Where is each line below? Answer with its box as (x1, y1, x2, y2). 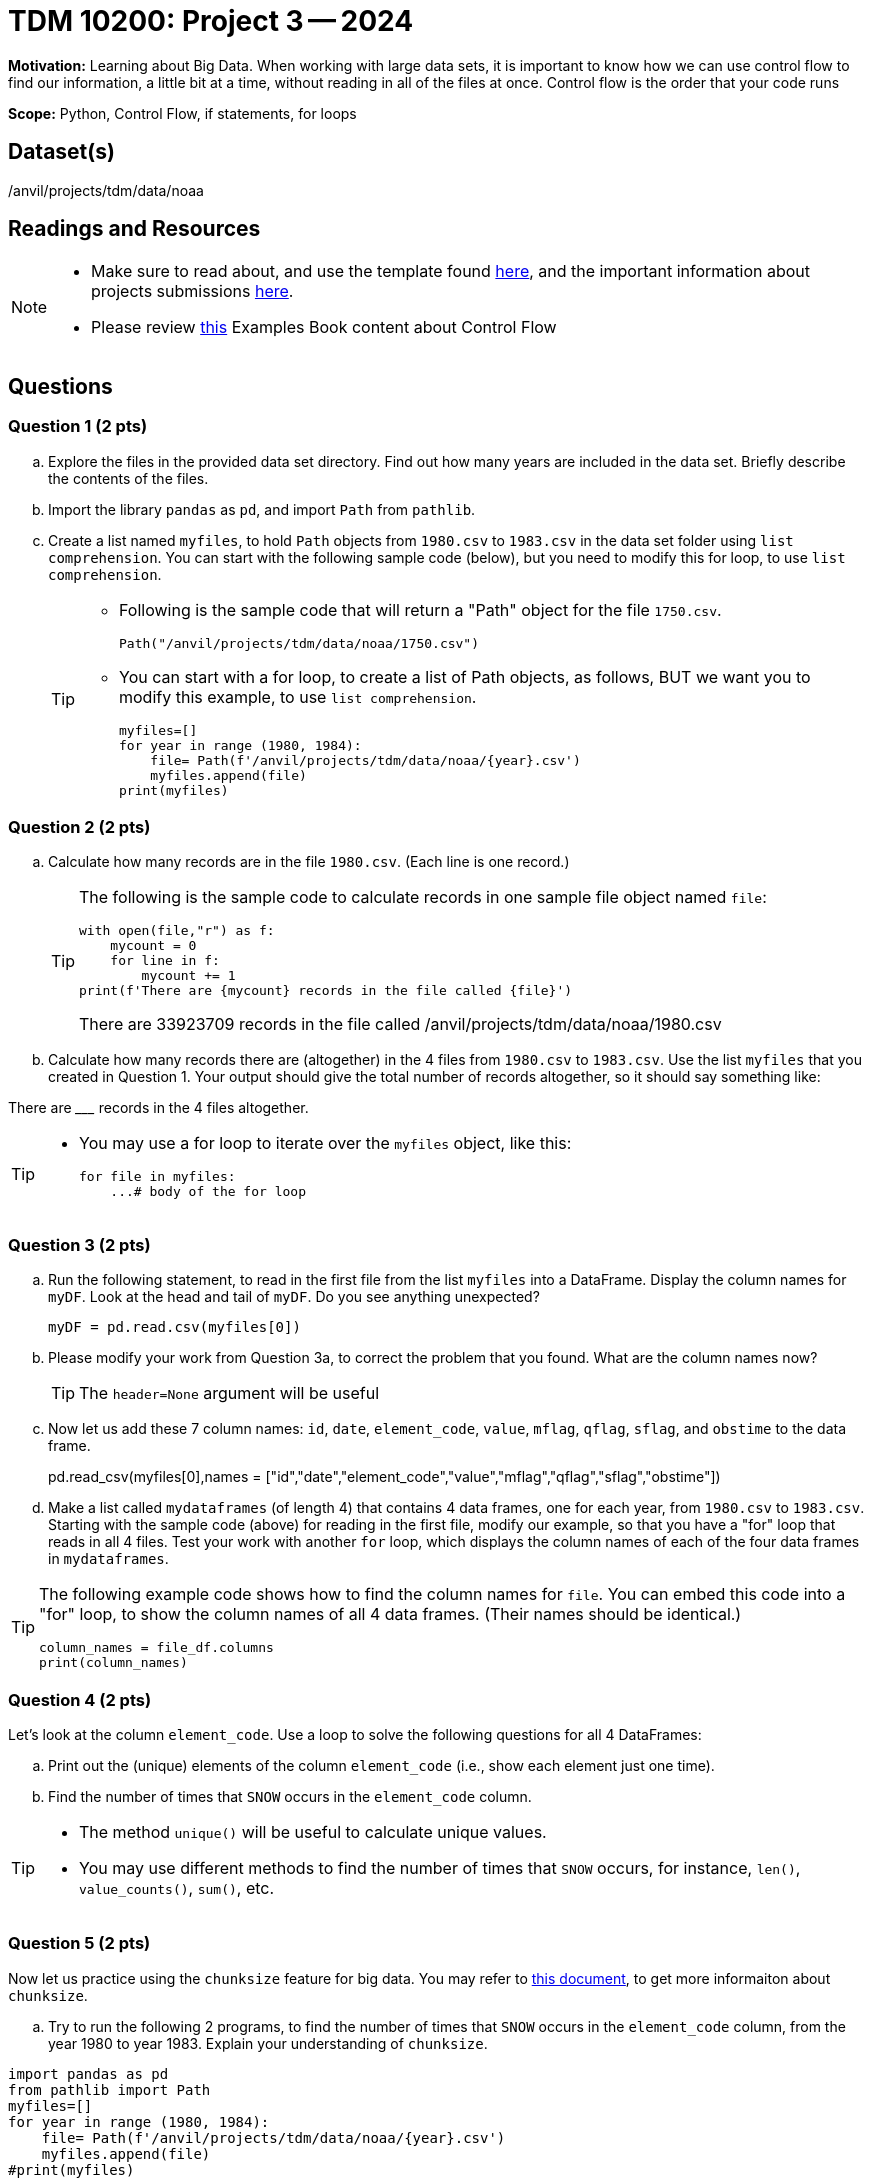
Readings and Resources (8, 216, 261, 242)
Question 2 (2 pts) (8, 817, 151, 838)
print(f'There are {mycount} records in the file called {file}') (79, 983, 573, 999)
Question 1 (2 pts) (8, 416, 148, 437)
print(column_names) (39, 1655, 188, 1671)
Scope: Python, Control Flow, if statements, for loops (8, 104, 357, 122)
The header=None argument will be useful (79, 1383, 380, 1404)
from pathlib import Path (8, 2081, 211, 2098)
